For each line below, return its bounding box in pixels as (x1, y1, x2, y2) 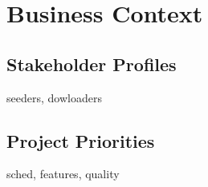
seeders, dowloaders (6, 89, 102, 105)
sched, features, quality (6, 165, 120, 182)
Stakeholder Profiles (6, 51, 177, 76)
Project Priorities (6, 128, 155, 153)
